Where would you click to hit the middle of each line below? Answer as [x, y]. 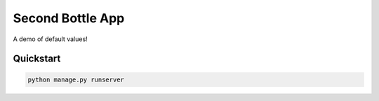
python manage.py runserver [76, 79]
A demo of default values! [50, 39]
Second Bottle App [69, 18]
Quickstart [37, 59]
